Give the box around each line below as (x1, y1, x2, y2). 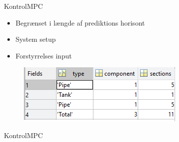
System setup (15, 34, 56, 44)
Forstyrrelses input (15, 50, 72, 60)
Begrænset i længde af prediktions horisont (15, 17, 145, 28)
